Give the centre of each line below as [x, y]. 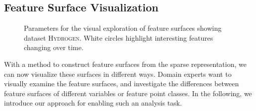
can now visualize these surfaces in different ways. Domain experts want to [118, 74]
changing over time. [54, 47]
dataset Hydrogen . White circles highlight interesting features [119, 37]
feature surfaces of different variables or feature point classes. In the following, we [128, 93]
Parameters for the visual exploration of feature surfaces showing [123, 28]
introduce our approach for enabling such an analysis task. [93, 103]
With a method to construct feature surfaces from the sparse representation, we [125, 64]
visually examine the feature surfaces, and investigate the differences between [122, 83]
